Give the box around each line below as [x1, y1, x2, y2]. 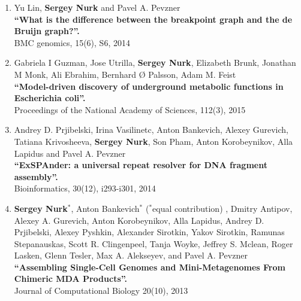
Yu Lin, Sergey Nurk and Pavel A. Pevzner [14, 1, 180, 13]
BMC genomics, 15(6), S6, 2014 [14, 36, 130, 48]
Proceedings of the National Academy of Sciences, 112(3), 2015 [14, 103, 246, 115]
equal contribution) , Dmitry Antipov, [152, 202, 293, 214]
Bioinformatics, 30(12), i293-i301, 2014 [14, 182, 156, 194]
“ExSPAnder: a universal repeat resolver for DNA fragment [14, 159, 267, 171]
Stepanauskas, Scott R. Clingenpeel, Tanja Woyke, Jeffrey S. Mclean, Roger [14, 237, 293, 250]
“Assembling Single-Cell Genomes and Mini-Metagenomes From [14, 260, 285, 273]
